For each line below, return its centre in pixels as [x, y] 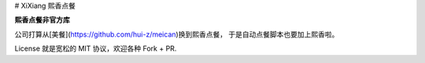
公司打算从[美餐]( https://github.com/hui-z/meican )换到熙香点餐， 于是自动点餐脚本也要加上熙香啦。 [177, 34]
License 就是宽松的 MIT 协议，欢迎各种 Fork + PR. [96, 49]
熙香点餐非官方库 [42, 20]
